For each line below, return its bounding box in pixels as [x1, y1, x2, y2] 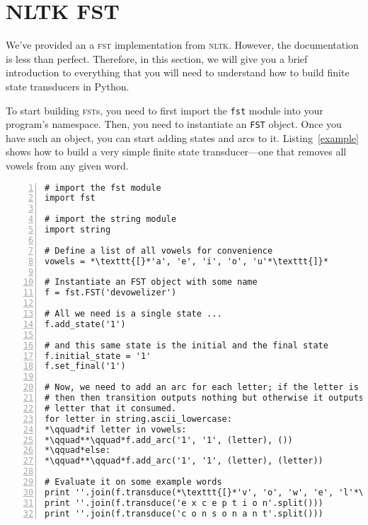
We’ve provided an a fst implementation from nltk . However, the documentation [6, 37, 359, 52]
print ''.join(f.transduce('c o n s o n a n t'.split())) [45, 508, 323, 519]
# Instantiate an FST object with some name [45, 277, 258, 288]
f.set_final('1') [45, 361, 126, 372]
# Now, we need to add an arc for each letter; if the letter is [45, 382, 359, 393]
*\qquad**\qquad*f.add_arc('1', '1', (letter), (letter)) [45, 456, 323, 466]
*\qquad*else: [45, 445, 111, 456]
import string [45, 225, 111, 235]
